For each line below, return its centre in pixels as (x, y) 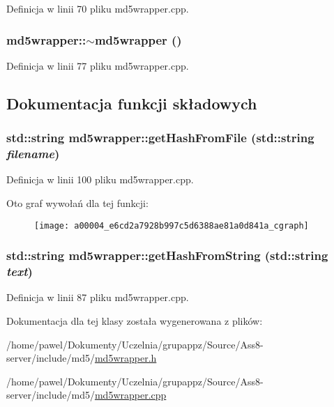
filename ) (33, 154)
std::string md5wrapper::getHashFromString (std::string (167, 255)
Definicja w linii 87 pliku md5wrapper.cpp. (98, 297)
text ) (20, 271)
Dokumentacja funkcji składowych (132, 103)
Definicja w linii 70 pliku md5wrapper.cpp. (98, 8)
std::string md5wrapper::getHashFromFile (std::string (160, 138)
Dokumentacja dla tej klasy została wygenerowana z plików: (135, 320)
